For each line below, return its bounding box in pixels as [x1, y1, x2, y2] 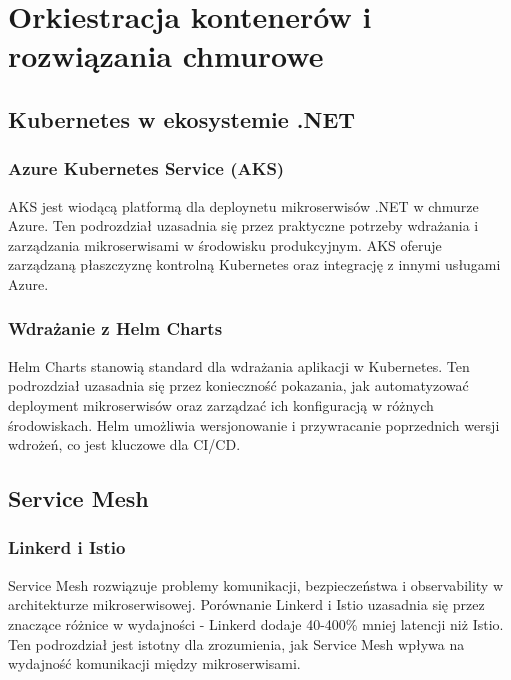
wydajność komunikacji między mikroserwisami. [8, 653, 301, 674]
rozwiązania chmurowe [8, 35, 324, 76]
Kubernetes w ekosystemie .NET [8, 103, 356, 134]
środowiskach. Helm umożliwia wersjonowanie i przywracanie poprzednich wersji [8, 414, 500, 435]
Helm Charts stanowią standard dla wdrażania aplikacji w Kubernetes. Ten [8, 355, 470, 376]
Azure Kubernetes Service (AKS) [8, 156, 285, 181]
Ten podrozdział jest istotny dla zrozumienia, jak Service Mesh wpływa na [8, 633, 465, 654]
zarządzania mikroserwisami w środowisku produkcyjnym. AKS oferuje [8, 234, 442, 255]
